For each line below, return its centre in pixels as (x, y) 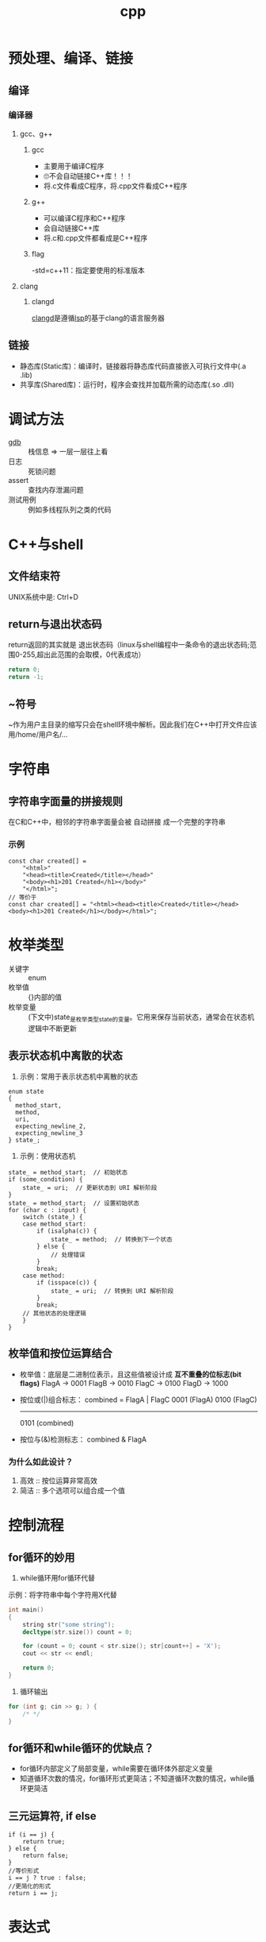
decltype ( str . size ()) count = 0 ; (78, 1632)
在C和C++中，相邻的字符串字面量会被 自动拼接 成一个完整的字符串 (117, 822)
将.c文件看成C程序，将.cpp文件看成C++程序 (115, 186)
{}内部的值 (45, 997)
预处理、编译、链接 (71, 59)
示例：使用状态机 (47, 1156)
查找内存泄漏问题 (56, 489)
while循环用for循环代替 (57, 1577)
